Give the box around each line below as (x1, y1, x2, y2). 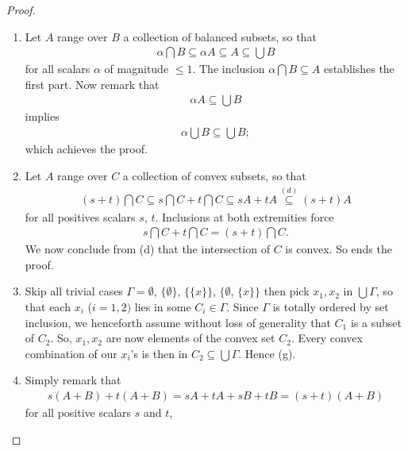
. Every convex (291, 330, 363, 346)
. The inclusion (192, 60, 265, 77)
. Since (226, 298, 259, 314)
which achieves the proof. (25, 141, 148, 157)
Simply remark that (25, 372, 121, 388)
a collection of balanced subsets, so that (123, 28, 317, 44)
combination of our (25, 345, 117, 361)
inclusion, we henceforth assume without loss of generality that (25, 314, 331, 330)
